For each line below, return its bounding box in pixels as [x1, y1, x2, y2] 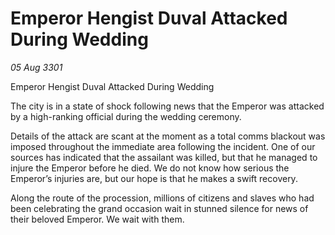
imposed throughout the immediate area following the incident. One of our [10, 140, 316, 152]
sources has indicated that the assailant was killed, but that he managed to [10, 151, 318, 163]
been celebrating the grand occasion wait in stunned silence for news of [10, 202, 309, 214]
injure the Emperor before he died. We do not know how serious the [10, 162, 290, 174]
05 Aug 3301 [10, 61, 63, 73]
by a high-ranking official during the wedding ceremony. [10, 110, 242, 122]
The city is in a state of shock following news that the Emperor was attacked [10, 100, 325, 112]
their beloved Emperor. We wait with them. [10, 213, 185, 225]
